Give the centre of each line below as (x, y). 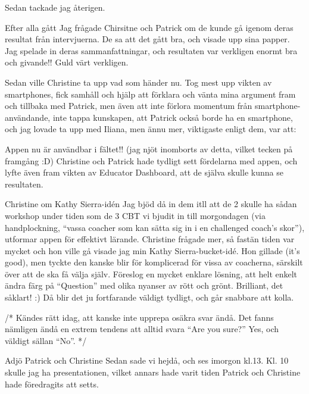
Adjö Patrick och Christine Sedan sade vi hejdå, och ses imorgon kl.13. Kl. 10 (147, 360)
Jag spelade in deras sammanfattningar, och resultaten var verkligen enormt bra (151, 50)
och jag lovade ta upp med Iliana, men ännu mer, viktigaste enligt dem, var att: (151, 129)
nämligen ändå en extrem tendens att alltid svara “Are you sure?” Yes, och (142, 329)
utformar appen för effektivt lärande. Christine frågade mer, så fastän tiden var (150, 239)
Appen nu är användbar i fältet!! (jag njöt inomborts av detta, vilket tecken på (149, 148)
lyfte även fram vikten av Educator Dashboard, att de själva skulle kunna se (144, 172)
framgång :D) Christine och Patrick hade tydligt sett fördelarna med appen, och (151, 160)
